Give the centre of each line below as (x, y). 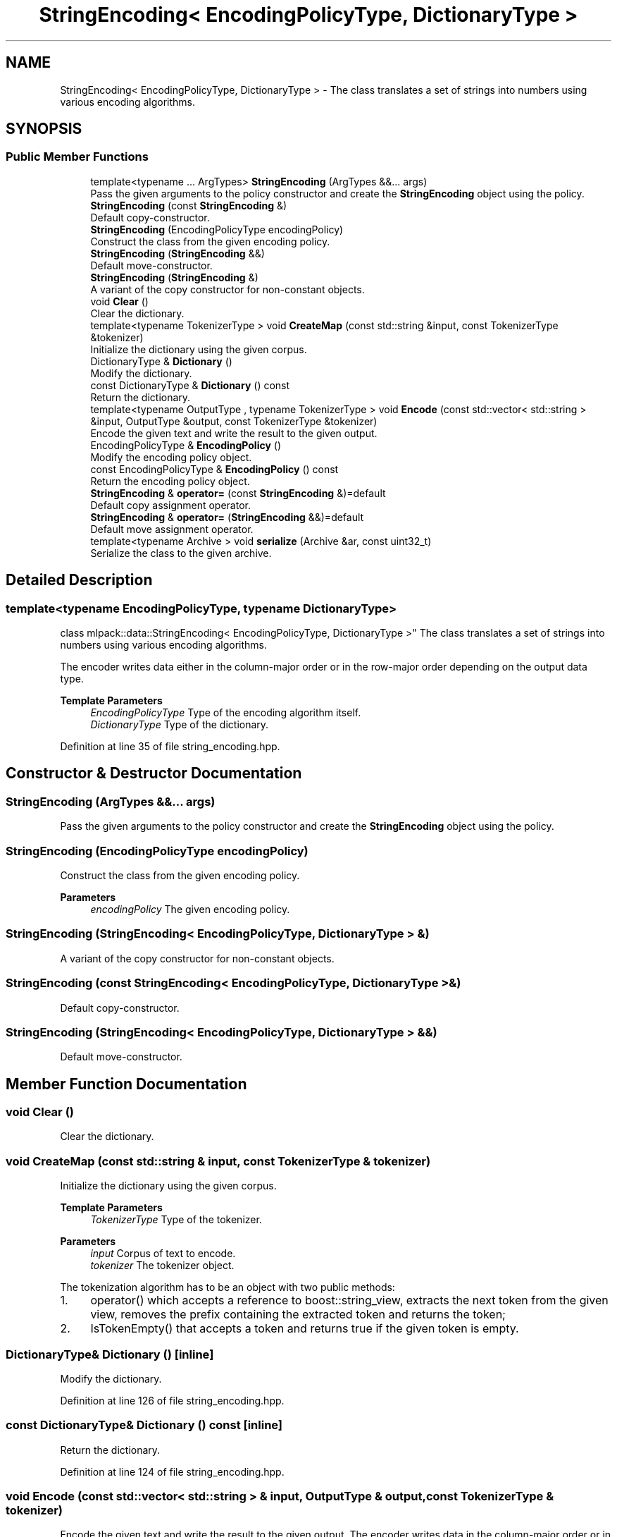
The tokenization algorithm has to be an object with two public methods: (228, 1287)
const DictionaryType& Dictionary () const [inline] (144, 1425)
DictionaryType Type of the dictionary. (180, 725)
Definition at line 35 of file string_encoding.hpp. (170, 747)
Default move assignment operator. (172, 529)
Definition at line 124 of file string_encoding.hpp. (172, 1471)
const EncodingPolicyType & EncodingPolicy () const (214, 469)
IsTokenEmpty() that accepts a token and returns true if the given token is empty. (305, 1329)
